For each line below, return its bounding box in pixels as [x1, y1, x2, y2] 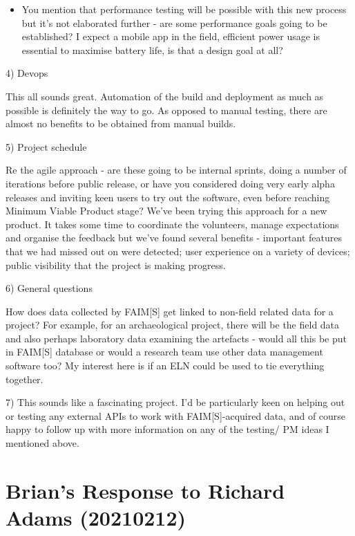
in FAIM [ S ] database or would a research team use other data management [6, 344, 323, 359]
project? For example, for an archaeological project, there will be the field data [6, 317, 340, 332]
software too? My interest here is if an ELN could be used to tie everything [6, 358, 325, 373]
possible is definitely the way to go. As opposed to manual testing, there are [6, 102, 327, 117]
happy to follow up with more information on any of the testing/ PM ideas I [6, 422, 329, 436]
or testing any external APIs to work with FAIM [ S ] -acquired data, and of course [6, 408, 346, 423]
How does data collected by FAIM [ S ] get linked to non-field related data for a [6, 304, 334, 318]
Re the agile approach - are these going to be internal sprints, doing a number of [6, 163, 347, 177]
